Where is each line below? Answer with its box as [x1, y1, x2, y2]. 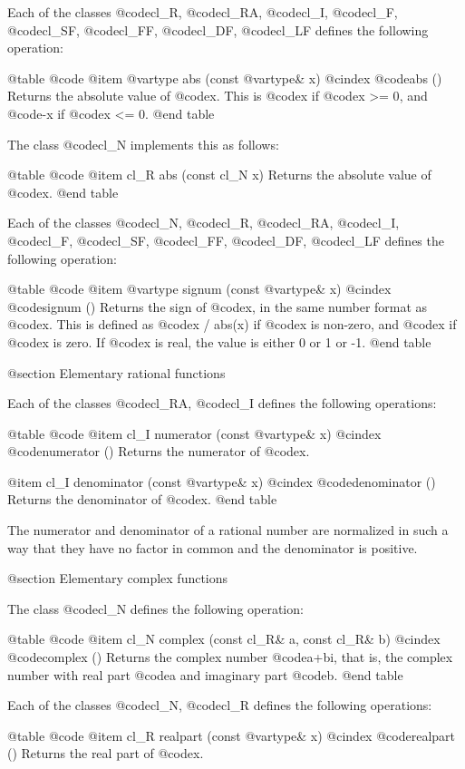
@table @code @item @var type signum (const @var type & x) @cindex [7, 279, 392, 298]
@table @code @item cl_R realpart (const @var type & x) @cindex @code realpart [7, 725, 456, 745]
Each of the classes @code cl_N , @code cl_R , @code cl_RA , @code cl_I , [7, 213, 400, 232]
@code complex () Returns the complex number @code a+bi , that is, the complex [7, 647, 453, 667]
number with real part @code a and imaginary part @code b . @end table [7, 665, 403, 684]
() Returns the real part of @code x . [7, 744, 204, 763]
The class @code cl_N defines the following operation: [7, 599, 304, 618]
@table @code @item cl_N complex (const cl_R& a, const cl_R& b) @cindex [7, 629, 441, 648]
